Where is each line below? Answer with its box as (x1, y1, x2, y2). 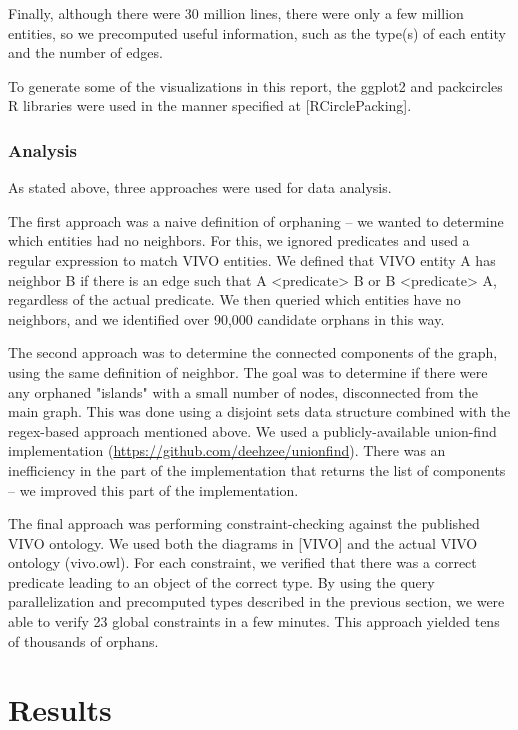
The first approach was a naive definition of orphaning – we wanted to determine (8, 210, 504, 231)
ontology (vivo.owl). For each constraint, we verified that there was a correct (8, 552, 477, 573)
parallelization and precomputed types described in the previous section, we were (8, 591, 505, 612)
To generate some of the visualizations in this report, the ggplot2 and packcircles (8, 75, 503, 96)
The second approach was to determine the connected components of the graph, (8, 342, 498, 363)
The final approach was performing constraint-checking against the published (8, 513, 480, 534)
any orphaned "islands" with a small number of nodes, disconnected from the (8, 381, 478, 402)
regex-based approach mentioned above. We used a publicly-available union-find (8, 420, 497, 441)
